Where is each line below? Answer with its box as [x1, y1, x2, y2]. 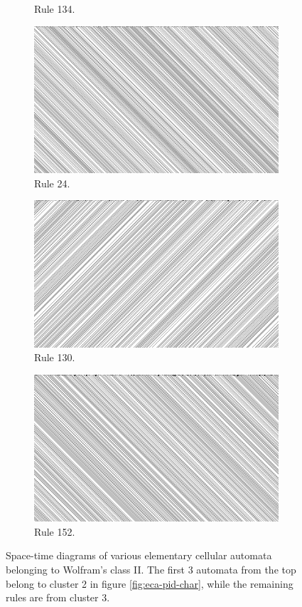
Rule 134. [34, 1, 75, 16]
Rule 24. [34, 175, 70, 190]
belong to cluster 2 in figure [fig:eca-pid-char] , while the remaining [6, 576, 293, 591]
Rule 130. [34, 350, 75, 365]
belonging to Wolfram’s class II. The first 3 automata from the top [6, 561, 296, 576]
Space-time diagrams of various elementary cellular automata [6, 548, 272, 563]
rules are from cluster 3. [6, 590, 110, 605]
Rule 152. [34, 524, 75, 539]
